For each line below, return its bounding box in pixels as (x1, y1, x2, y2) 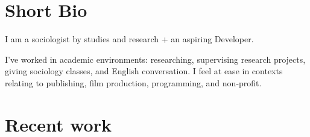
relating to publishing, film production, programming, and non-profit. (5, 76, 262, 89)
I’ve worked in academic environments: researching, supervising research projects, (5, 53, 306, 65)
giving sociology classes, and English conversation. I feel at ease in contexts (5, 65, 283, 77)
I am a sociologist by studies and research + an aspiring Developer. (5, 33, 254, 45)
